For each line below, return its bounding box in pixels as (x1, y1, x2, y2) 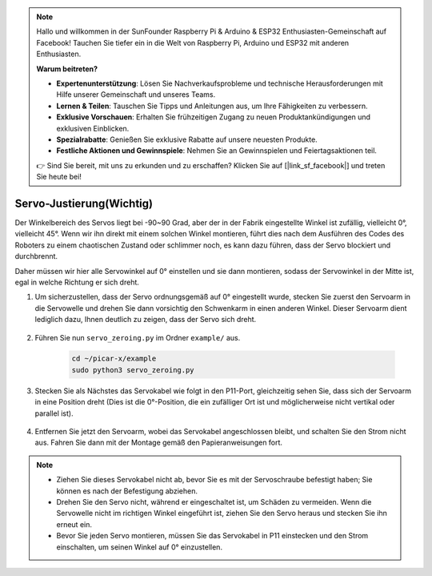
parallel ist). (34, 409, 74, 418)
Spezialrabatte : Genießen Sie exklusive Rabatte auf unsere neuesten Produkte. (56, 135, 318, 144)
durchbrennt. (14, 252, 58, 261)
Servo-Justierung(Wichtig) (14, 196, 154, 210)
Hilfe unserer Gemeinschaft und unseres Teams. (56, 90, 216, 99)
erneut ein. (56, 519, 92, 529)
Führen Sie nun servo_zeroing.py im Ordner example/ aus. (34, 332, 241, 342)
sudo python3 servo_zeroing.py (71, 365, 195, 374)
